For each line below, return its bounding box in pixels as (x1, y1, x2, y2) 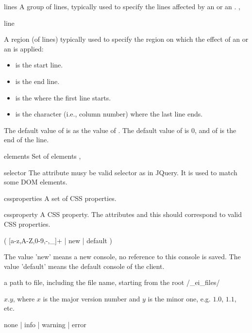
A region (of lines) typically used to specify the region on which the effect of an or (4, 34, 249, 44)
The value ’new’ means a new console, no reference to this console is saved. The (4, 251, 241, 262)
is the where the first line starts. (15, 92, 111, 102)
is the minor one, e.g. (148, 293, 211, 303)
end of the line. (4, 134, 49, 145)
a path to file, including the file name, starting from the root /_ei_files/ (4, 277, 220, 287)
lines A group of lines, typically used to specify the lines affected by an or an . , (4, 1, 240, 11)
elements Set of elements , (4, 150, 81, 161)
